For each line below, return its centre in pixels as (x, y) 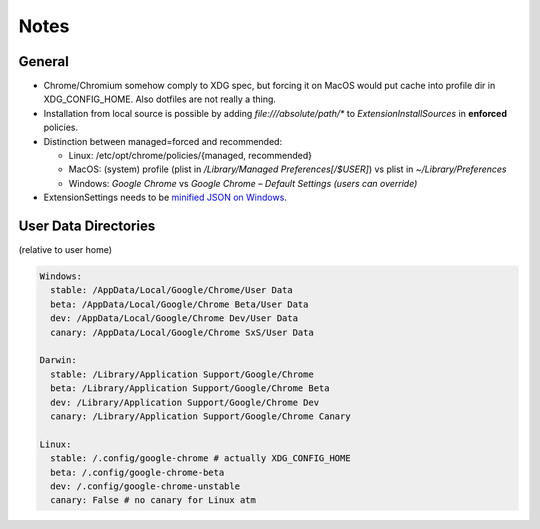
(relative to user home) (65, 250)
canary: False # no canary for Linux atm (153, 500)
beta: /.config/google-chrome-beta (137, 472)
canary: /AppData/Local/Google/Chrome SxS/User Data (182, 332)
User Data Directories (87, 226)
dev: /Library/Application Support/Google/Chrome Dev (185, 402)
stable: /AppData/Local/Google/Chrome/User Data (172, 290)
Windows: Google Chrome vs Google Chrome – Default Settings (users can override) (243, 183)
